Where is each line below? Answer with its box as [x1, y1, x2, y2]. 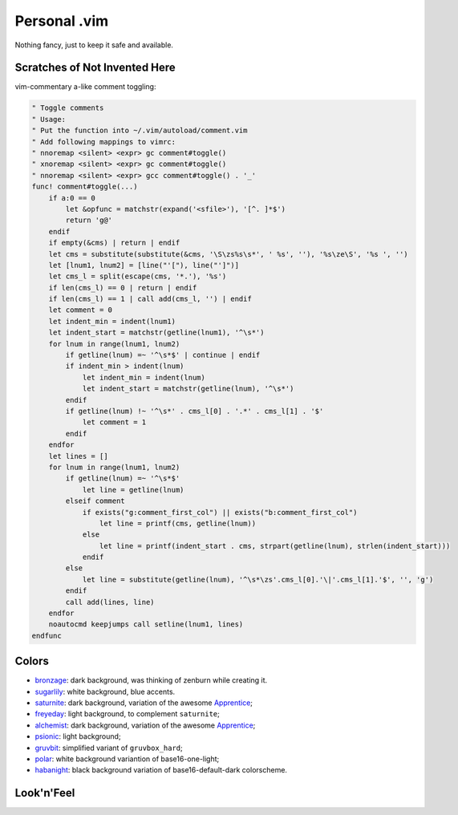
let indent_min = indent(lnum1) [48, 317, 176, 326]
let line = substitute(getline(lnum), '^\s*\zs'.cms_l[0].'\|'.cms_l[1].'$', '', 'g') [82, 574, 434, 584]
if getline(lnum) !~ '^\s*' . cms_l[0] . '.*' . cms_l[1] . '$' [65, 406, 324, 416]
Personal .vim [14, 12, 109, 30]
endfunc [31, 631, 62, 640]
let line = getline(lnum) [82, 485, 184, 494]
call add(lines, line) [65, 598, 156, 606]
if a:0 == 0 [48, 193, 96, 202]
